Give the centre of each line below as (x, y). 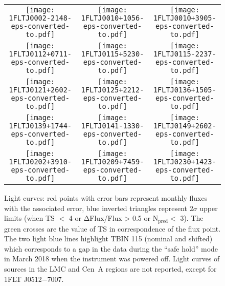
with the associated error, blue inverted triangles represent (96, 208)
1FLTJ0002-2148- (40, 18)
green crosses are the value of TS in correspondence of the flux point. (112, 228)
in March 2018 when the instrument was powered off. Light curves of (112, 259)
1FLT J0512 (23, 279)
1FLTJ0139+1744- (40, 126)
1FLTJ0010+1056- (112, 18)
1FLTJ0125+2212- (112, 90)
